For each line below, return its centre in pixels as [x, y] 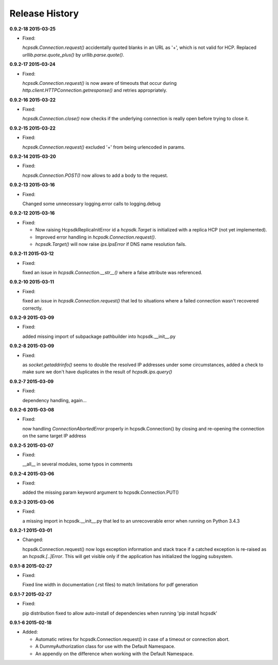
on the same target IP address [54, 436]
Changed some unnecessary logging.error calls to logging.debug [91, 204]
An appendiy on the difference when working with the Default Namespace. [115, 654]
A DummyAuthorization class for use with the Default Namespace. [105, 646]
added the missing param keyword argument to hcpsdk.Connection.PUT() [101, 492]
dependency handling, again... [55, 400]
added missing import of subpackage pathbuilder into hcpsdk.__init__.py [99, 336]
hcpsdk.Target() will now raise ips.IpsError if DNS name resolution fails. [111, 244]
